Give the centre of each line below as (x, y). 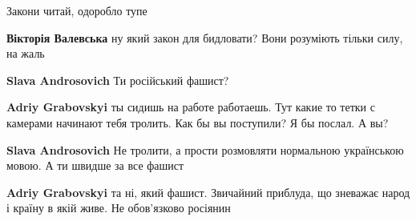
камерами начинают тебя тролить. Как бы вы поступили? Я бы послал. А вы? (198, 122)
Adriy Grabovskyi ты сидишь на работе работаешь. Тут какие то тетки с (191, 107)
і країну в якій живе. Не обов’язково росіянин (119, 208)
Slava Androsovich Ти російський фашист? (118, 80)
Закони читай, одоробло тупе (77, 10)
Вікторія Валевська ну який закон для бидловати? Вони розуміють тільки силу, (205, 37)
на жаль (26, 53)
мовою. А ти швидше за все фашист (95, 165)
